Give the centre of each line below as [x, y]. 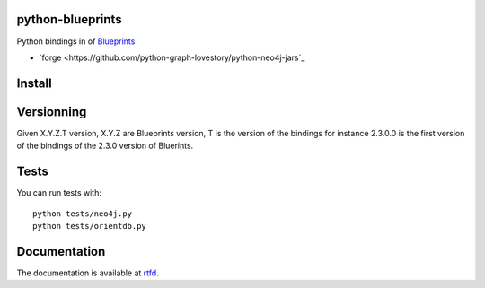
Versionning [52, 112]
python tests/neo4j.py [83, 214]
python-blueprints [69, 19]
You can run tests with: [59, 193]
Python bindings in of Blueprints [76, 41]
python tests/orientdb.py [90, 226]
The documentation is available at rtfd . [88, 273]
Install [35, 83]
